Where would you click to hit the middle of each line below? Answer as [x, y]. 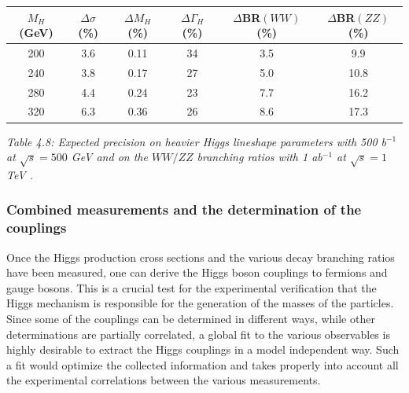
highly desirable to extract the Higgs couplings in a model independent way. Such [203, 349]
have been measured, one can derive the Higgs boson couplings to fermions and [197, 272]
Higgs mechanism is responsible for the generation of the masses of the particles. [200, 303]
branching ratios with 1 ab [260, 157]
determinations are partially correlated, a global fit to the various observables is [198, 334]
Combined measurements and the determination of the [184, 209]
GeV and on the [109, 157]
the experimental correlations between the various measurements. [164, 380]
